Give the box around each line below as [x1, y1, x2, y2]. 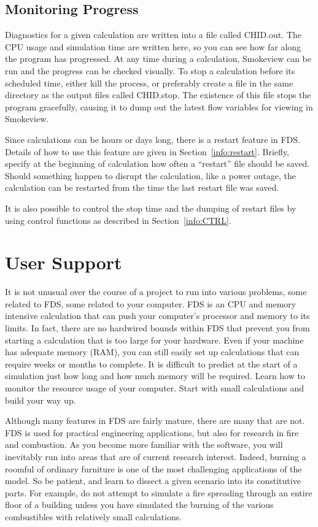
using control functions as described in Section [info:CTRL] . [5, 213, 231, 226]
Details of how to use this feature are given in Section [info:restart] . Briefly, [5, 145, 289, 158]
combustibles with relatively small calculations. [5, 510, 182, 523]
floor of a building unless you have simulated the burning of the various [5, 498, 274, 511]
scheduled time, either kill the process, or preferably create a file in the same [5, 76, 293, 89]
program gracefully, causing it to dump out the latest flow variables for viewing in [5, 100, 313, 113]
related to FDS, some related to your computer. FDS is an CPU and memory [5, 297, 297, 310]
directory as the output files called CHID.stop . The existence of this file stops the [5, 88, 311, 101]
